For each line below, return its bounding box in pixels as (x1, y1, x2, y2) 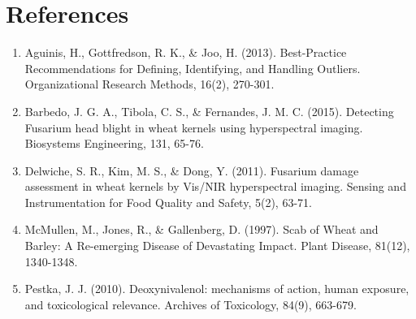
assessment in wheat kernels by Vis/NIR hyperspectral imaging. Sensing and (24, 178, 406, 195)
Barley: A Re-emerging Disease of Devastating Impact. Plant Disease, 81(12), (24, 237, 410, 254)
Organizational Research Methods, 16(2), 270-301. (24, 75, 275, 93)
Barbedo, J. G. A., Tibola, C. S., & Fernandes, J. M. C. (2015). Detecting (24, 102, 394, 119)
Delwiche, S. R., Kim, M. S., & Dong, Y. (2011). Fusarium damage (24, 162, 359, 179)
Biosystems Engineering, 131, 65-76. (24, 135, 204, 152)
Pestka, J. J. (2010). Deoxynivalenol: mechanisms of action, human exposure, (24, 280, 409, 297)
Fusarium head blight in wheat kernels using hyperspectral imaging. (24, 119, 363, 136)
